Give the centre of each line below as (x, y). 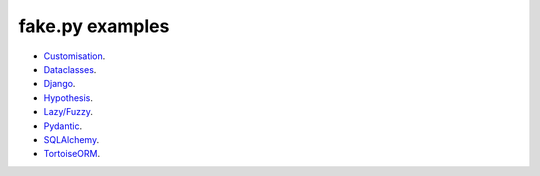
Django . (59, 84)
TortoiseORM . (72, 154)
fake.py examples (94, 26)
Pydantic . (63, 126)
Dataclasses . (70, 69)
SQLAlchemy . (71, 139)
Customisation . (74, 56)
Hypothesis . (68, 97)
